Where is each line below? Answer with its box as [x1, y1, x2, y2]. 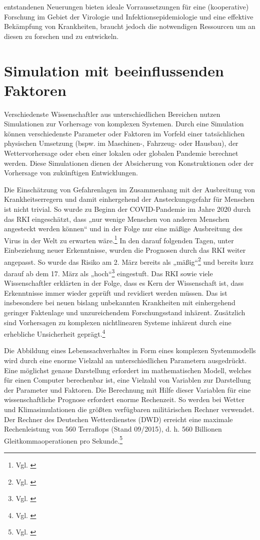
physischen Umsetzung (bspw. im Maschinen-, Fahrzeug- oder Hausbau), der [4, 138, 238, 148]
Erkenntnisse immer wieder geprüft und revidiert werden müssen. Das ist [4, 287, 227, 298]
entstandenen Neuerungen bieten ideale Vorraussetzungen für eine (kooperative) [4, 1, 249, 11]
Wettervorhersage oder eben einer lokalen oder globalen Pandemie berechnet [4, 148, 238, 158]
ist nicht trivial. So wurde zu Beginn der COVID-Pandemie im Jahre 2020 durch [4, 204, 251, 214]
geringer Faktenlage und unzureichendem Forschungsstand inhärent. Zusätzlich [4, 307, 245, 317]
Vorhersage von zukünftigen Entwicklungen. [4, 167, 138, 178]
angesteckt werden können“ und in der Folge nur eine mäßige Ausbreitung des [4, 223, 242, 234]
